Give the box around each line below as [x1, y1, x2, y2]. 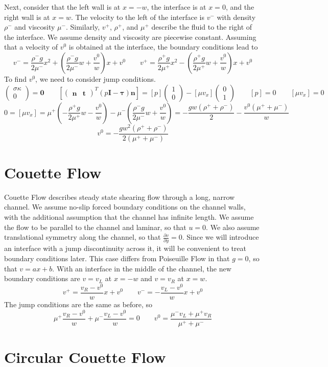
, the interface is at [147, 2, 206, 12]
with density [217, 11, 256, 22]
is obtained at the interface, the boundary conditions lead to [68, 41, 258, 52]
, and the [225, 2, 254, 12]
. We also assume [206, 221, 260, 232]
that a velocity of [4, 41, 58, 52]
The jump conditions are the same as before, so [4, 299, 153, 309]
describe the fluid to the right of [151, 21, 252, 32]
